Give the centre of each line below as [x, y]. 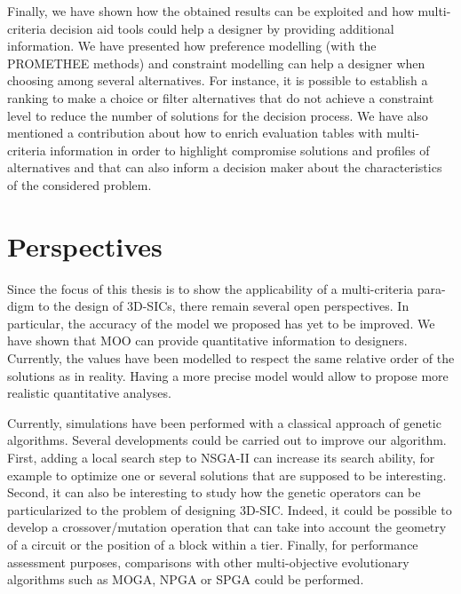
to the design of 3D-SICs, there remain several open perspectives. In [223, 306]
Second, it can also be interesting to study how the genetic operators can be [214, 492]
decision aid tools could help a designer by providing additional [222, 28]
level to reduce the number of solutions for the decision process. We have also [218, 115]
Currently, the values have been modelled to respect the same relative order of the [231, 358]
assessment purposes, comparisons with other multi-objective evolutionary [208, 562]
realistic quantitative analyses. [89, 393]
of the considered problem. [79, 184]
